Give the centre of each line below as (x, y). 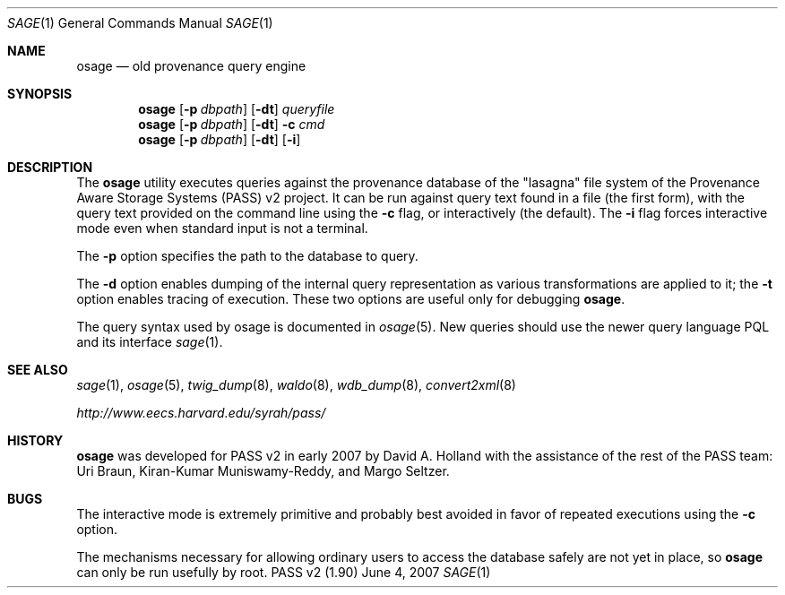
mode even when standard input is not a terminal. (222, 228)
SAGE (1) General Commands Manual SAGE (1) (140, 23)
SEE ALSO (38, 370)
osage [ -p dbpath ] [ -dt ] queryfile (237, 109)
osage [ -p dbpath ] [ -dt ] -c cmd (232, 124)
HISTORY (35, 440)
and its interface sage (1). (150, 342)
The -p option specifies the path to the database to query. (247, 256)
